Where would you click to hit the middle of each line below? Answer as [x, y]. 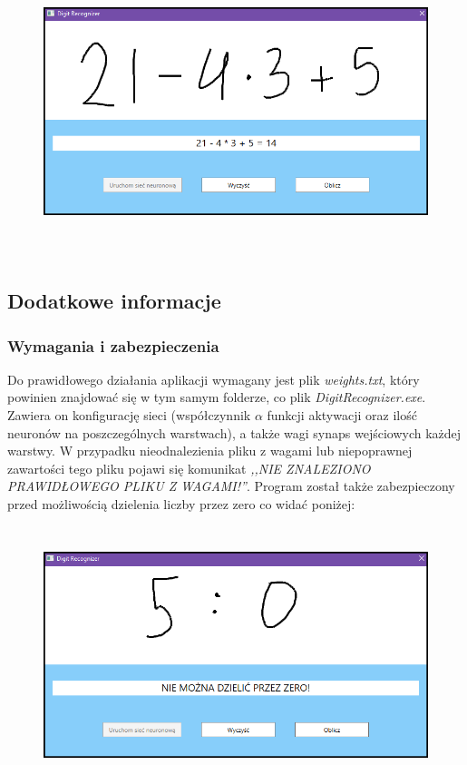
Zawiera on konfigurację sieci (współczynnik [129, 415]
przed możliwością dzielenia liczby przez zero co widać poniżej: [181, 504]
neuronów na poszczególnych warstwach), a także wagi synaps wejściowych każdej [234, 432]
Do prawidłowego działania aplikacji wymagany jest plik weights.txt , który [214, 379]
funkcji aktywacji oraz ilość [342, 415]
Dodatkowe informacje [114, 301]
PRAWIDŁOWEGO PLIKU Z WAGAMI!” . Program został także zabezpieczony [231, 486]
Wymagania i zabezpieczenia [113, 345]
